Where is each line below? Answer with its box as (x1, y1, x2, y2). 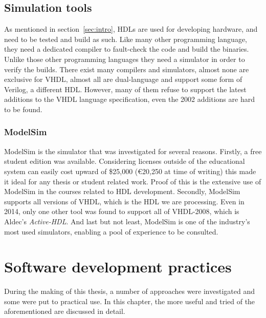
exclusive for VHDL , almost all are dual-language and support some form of (4, 74, 242, 84)
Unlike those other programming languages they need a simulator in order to (4, 53, 245, 64)
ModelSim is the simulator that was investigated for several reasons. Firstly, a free (4, 145, 262, 156)
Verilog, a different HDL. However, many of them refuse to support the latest (4, 83, 247, 94)
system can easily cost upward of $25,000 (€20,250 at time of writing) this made (4, 165, 256, 176)
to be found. (4, 103, 42, 114)
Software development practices (4, 256, 232, 277)
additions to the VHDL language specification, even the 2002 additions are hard (4, 94, 255, 104)
